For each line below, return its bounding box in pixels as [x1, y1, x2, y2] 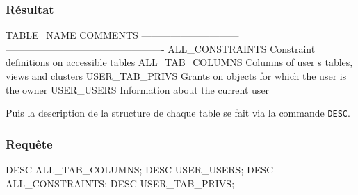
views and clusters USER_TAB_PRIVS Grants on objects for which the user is [6, 69, 347, 83]
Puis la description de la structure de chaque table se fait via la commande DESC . [6, 105, 350, 120]
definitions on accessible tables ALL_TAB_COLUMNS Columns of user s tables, [6, 55, 353, 69]
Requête [6, 135, 53, 152]
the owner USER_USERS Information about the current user [6, 82, 270, 96]
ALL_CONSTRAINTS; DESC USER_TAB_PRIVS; [6, 176, 235, 190]
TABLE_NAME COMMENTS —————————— [6, 28, 239, 42]
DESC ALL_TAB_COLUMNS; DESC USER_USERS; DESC [6, 162, 274, 177]
